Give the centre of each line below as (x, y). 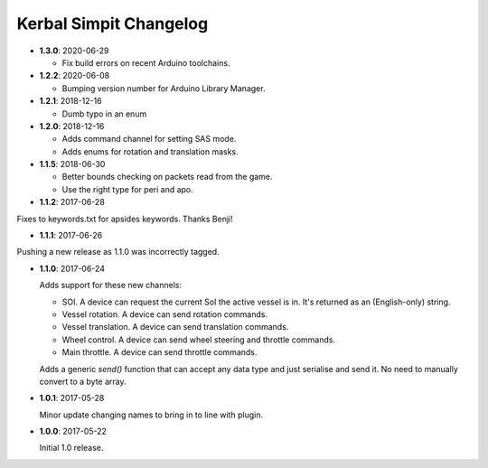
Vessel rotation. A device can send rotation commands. (165, 314)
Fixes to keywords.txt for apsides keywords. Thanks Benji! (125, 219)
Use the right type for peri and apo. (127, 189)
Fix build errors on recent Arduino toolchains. (146, 62)
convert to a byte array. (83, 381)
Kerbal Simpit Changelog (113, 23)
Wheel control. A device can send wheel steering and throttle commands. (199, 340)
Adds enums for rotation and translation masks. (150, 151)
